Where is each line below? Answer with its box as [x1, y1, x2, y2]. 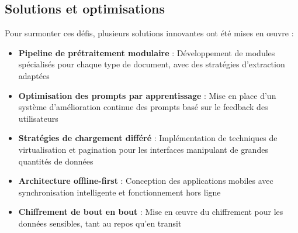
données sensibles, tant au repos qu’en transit [18, 217, 182, 229]
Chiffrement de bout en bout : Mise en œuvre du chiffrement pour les [18, 205, 283, 218]
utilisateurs [18, 112, 58, 124]
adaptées [18, 69, 50, 81]
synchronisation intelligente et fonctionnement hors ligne [18, 186, 221, 198]
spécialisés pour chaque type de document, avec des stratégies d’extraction [18, 58, 285, 70]
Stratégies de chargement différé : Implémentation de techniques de [18, 132, 278, 144]
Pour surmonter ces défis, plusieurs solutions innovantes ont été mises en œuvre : [5, 27, 294, 39]
